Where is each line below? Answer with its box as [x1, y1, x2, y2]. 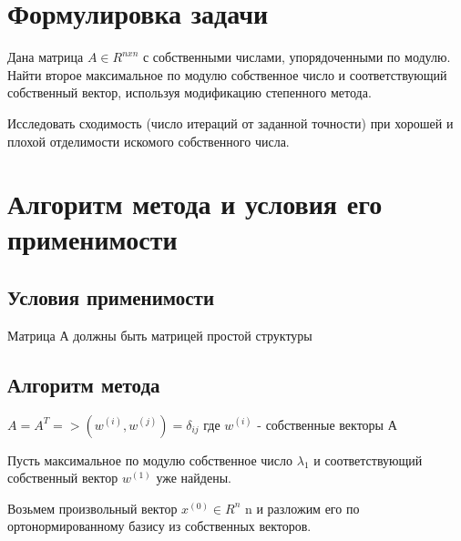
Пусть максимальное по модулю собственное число [7, 450, 293, 469]
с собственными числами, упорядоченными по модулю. [142, 47, 451, 66]
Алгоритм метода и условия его [7, 185, 383, 222]
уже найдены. [156, 468, 231, 487]
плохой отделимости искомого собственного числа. [7, 131, 290, 150]
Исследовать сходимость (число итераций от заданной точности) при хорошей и [7, 113, 454, 132]
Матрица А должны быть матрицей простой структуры [7, 325, 312, 344]
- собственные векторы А [257, 414, 397, 434]
